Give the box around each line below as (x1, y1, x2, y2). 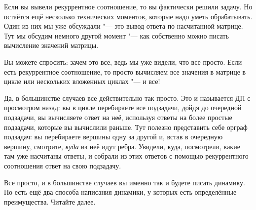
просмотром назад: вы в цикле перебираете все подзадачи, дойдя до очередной (4, 102, 242, 113)
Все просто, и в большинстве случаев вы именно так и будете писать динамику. (4, 177, 245, 187)
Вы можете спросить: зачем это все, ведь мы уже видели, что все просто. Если (4, 56, 242, 67)
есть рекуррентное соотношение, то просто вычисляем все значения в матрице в (4, 66, 246, 77)
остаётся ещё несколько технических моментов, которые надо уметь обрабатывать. (4, 11, 253, 21)
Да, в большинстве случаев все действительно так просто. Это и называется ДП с (4, 92, 251, 103)
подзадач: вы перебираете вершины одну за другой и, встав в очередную (4, 131, 223, 142)
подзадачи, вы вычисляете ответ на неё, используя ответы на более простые (4, 112, 232, 122)
